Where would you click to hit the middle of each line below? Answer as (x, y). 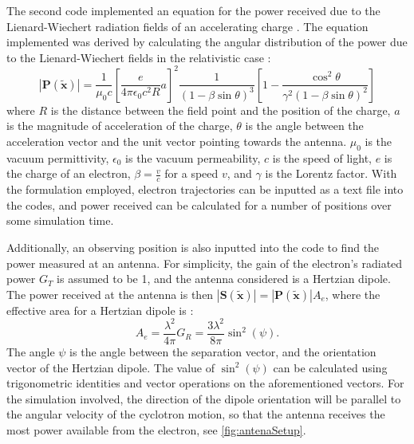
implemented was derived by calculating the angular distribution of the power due (207, 42)
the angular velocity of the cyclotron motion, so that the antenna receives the (196, 414)
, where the (353, 294)
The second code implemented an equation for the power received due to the (193, 10)
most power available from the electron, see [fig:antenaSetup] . (156, 429)
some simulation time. (60, 220)
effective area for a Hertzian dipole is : (100, 310)
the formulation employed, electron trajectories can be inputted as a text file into (205, 189)
